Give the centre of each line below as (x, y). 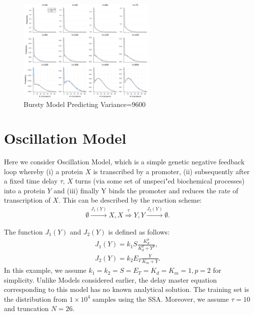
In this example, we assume (45, 270)
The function (23, 231)
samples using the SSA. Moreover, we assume (161, 299)
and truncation (27, 308)
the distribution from (36, 299)
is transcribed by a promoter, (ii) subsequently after (171, 171)
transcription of (27, 200)
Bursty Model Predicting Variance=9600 (85, 104)
